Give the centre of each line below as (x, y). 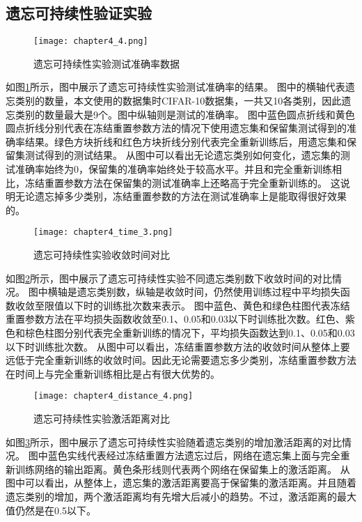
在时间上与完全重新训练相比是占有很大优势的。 (113, 373)
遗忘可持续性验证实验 (79, 13)
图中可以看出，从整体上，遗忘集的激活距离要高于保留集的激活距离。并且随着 (181, 483)
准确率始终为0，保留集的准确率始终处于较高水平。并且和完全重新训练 (173, 169)
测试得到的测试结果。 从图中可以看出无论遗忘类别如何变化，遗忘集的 (182, 155)
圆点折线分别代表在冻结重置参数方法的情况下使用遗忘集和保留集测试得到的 (176, 128)
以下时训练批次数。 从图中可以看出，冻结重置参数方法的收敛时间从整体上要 (178, 346)
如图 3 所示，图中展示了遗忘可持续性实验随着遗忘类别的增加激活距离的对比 (174, 442)
